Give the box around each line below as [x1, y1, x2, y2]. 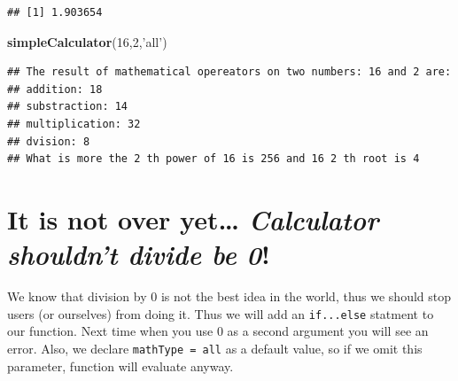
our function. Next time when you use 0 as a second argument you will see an [7, 322, 429, 340]
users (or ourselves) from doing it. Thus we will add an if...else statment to [7, 304, 434, 323]
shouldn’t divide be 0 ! [7, 236, 270, 273]
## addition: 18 [7, 82, 103, 96]
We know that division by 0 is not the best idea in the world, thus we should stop [7, 287, 452, 306]
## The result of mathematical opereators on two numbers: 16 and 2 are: [7, 66, 452, 79]
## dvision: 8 [7, 135, 90, 148]
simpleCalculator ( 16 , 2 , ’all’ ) [7, 32, 167, 51]
